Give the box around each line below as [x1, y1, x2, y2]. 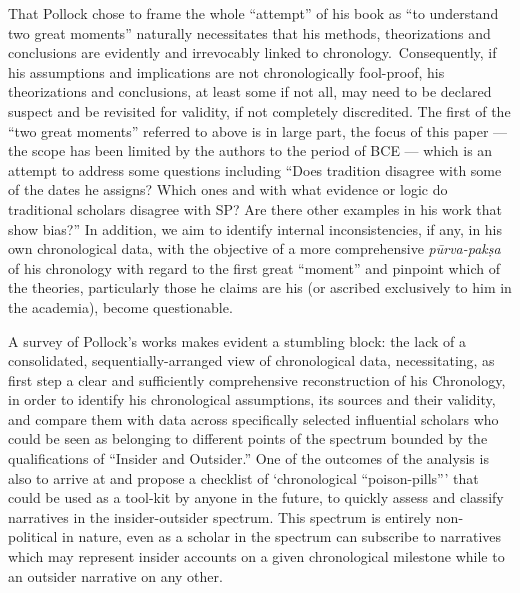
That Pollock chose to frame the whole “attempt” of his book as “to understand [8, 3, 499, 23]
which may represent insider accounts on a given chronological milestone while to [8, 546, 505, 567]
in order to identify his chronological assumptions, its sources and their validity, [8, 389, 496, 410]
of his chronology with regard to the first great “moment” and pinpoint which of [8, 257, 500, 278]
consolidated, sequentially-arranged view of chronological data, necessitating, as [8, 350, 495, 371]
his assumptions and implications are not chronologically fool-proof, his [8, 61, 445, 82]
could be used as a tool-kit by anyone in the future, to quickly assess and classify [8, 487, 504, 508]
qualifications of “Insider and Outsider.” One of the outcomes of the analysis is [8, 448, 489, 469]
